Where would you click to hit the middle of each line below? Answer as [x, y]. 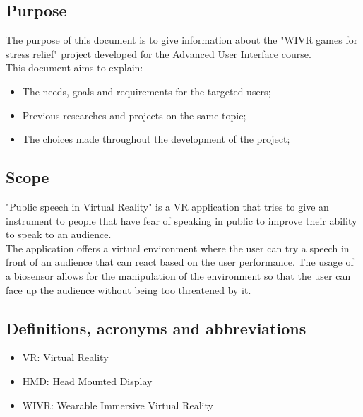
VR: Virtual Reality [65, 357]
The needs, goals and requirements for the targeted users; [147, 91]
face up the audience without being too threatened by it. [129, 289]
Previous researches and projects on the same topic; [134, 115]
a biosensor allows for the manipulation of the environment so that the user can [178, 275]
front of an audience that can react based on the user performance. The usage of [180, 262]
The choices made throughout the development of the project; [156, 139]
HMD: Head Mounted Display [87, 381]
